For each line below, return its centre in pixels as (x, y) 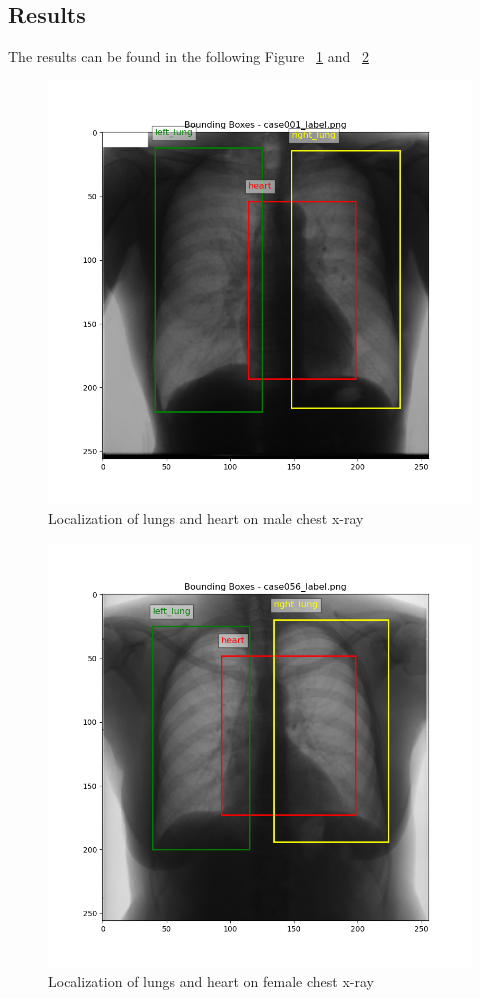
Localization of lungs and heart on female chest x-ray (211, 980)
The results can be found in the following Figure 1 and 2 (188, 56)
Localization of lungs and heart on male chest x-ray (206, 518)
